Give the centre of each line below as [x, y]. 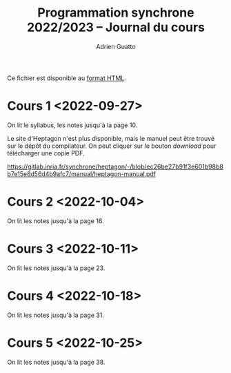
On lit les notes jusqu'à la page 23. [56, 268]
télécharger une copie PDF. [46, 153]
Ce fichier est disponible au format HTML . [67, 78]
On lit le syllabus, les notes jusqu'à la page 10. [72, 125]
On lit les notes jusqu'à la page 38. [56, 362]
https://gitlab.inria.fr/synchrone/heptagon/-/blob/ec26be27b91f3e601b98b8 [115, 166]
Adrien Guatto [116, 46]
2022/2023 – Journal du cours [116, 27]
